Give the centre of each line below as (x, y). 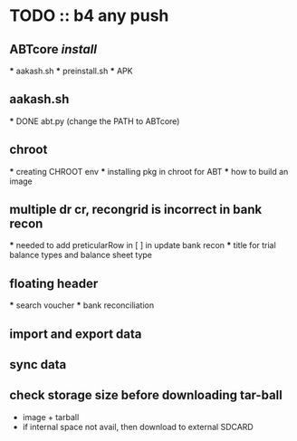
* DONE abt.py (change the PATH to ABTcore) (95, 121)
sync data (38, 364)
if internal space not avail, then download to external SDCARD (138, 427)
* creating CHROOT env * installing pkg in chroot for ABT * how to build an (149, 171)
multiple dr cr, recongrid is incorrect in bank (136, 210)
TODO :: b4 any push (89, 16)
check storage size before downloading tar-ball (146, 395)
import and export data (76, 334)
